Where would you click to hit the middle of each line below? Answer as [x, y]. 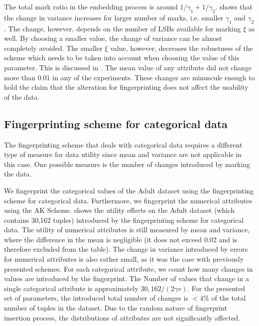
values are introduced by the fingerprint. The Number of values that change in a [127, 278]
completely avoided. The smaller [53, 48]
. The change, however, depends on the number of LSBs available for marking [123, 28]
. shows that [234, 6]
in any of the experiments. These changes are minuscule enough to [154, 77]
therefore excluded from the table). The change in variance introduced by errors [126, 249]
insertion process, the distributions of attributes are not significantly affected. [122, 317]
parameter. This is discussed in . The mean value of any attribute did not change [128, 67]
